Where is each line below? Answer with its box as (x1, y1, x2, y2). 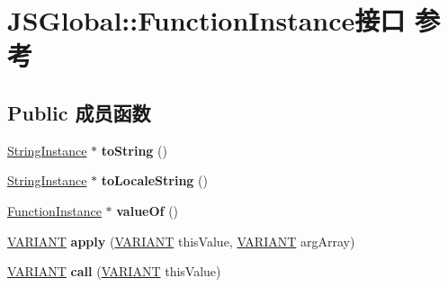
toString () (101, 140, 167, 159)
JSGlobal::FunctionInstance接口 (7, 2, 406, 39)
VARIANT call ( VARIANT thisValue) (7, 262, 221, 281)
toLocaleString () (101, 171, 208, 190)
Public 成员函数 (7, 98, 151, 126)
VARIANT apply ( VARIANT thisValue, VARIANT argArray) (7, 231, 355, 250)
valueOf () (116, 201, 179, 220)
